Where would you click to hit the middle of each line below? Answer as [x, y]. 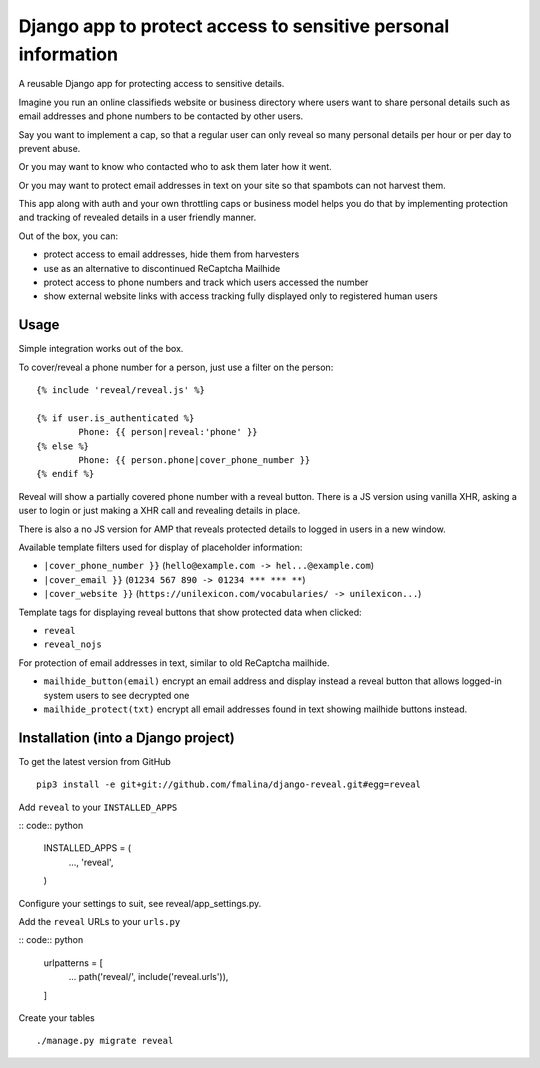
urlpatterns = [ [73, 962]
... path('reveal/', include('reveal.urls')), [148, 977]
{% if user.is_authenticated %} [115, 418]
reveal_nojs [72, 644]
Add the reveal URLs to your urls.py [99, 921]
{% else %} [63, 446]
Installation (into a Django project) [126, 737]
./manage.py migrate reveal [105, 1041]
